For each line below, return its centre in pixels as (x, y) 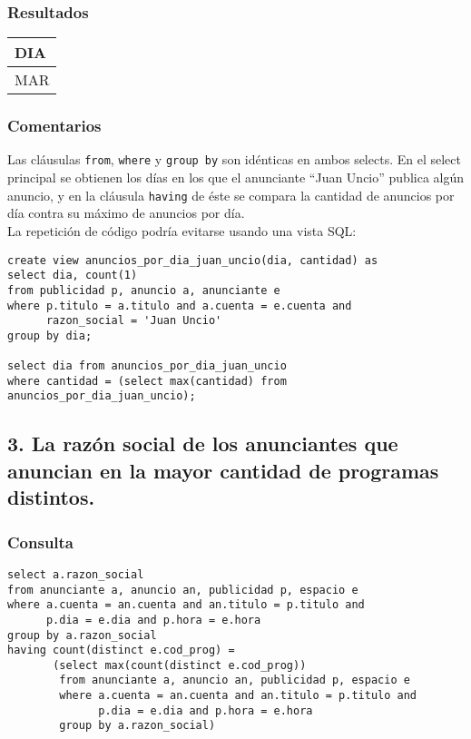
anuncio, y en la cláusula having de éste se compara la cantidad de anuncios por (231, 195)
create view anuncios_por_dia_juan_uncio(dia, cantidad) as (193, 260)
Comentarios (54, 126)
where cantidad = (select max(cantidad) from (147, 381)
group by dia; (50, 335)
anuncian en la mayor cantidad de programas (223, 470)
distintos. (51, 497)
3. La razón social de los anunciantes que (203, 443)
